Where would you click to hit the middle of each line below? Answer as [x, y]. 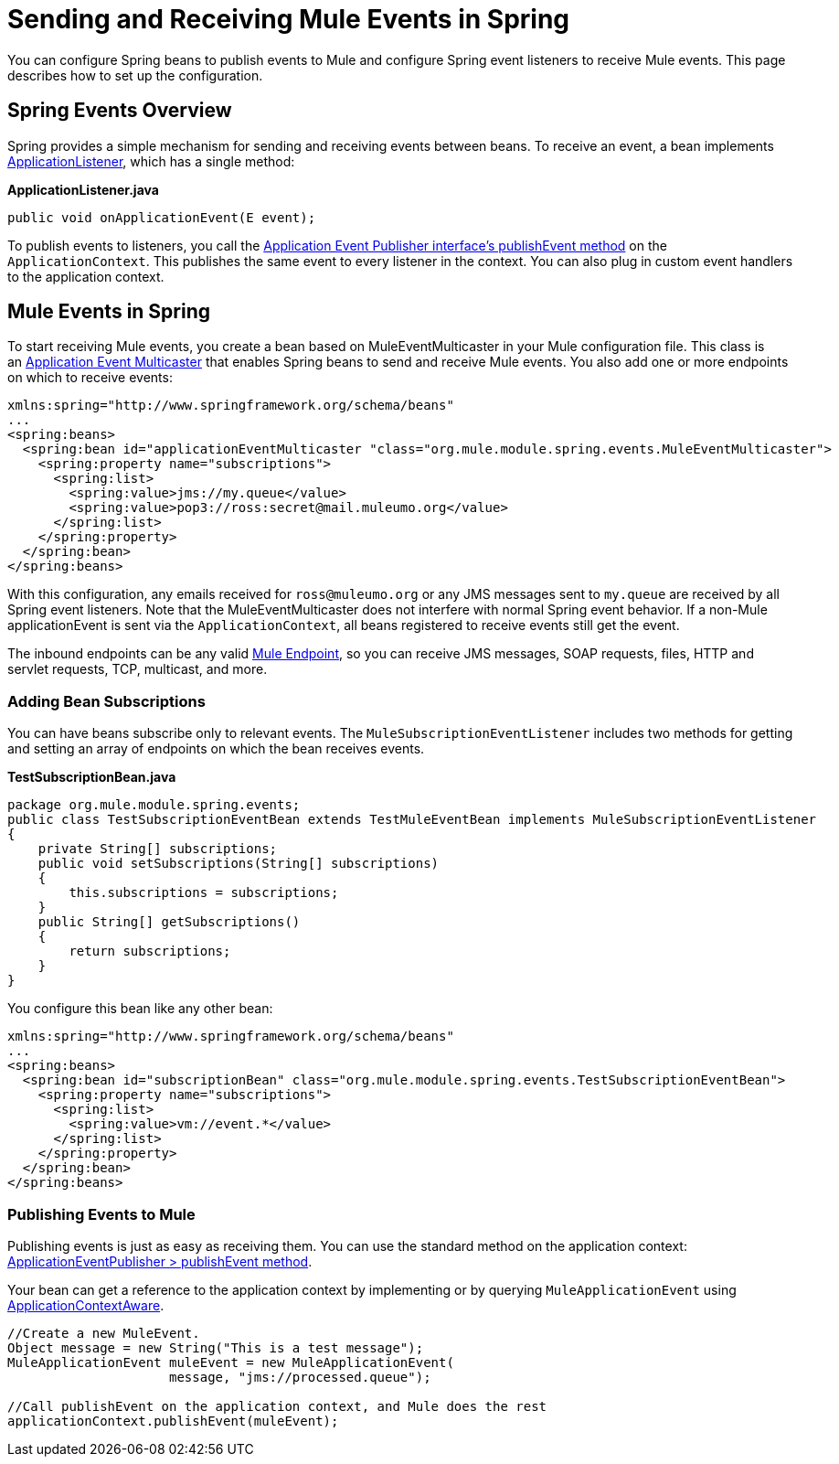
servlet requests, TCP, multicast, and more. [138, 669]
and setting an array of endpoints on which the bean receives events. [216, 749]
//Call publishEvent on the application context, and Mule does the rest [277, 1406]
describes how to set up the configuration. [135, 75]
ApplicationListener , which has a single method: [151, 161]
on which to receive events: [90, 378]
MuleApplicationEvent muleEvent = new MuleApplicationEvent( [231, 1362]
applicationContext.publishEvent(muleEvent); [173, 1421]
